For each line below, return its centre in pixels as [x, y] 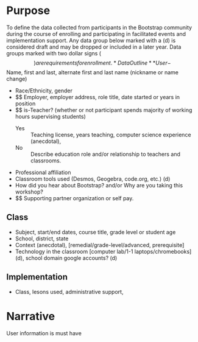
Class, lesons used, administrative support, [69, 291]
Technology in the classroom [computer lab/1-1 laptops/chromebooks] [103, 251]
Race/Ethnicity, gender [44, 90]
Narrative [31, 316]
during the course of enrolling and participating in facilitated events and [96, 33]
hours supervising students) [51, 116]
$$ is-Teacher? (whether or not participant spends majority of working [104, 110]
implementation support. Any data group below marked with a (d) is [91, 40]
